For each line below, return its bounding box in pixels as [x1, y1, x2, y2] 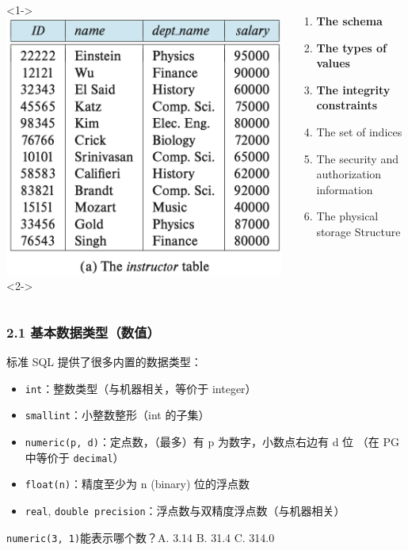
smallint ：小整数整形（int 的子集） [25, 407, 210, 423]
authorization [316, 166, 382, 182]
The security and [316, 150, 398, 166]
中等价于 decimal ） [25, 449, 124, 465]
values [316, 55, 350, 71]
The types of [316, 39, 387, 55]
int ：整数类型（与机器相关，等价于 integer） [25, 380, 257, 396]
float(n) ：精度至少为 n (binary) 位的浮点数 [25, 476, 250, 492]
